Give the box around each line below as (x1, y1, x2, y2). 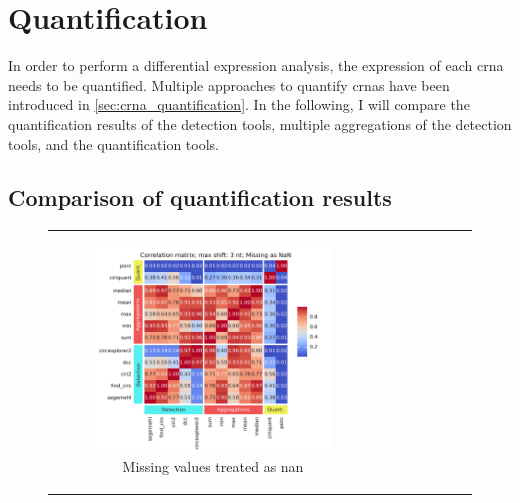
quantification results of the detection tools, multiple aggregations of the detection (8, 113, 512, 134)
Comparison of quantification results (8, 182, 392, 213)
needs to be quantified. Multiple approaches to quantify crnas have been (8, 74, 450, 95)
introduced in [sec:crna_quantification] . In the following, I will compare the (8, 94, 470, 115)
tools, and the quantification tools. (8, 133, 219, 154)
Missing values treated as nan (122, 456, 304, 477)
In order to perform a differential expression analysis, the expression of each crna (8, 55, 504, 76)
